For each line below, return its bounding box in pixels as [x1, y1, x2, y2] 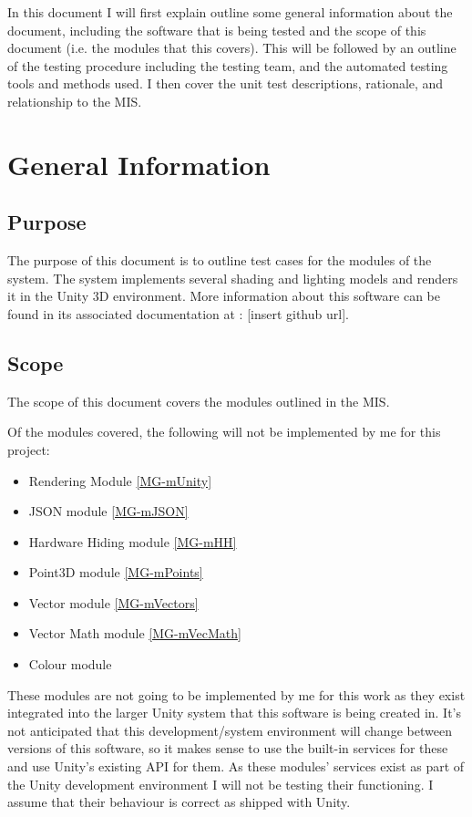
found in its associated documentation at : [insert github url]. [7, 304, 349, 323]
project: [7, 440, 50, 459]
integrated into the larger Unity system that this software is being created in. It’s [7, 703, 462, 722]
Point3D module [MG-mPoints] [28, 563, 203, 582]
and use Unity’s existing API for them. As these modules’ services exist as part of [7, 757, 465, 776]
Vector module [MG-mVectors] [28, 593, 199, 612]
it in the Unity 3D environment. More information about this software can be [7, 286, 440, 305]
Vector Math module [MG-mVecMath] [28, 624, 241, 643]
